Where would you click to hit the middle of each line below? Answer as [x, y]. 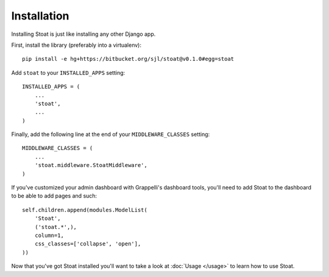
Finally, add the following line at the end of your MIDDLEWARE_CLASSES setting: [111, 134]
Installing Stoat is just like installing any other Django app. [83, 34]
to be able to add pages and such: [54, 196]
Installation [40, 16]
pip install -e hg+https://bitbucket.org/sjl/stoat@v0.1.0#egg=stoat [128, 59]
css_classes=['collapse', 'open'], [88, 244]
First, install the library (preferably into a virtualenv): [76, 45]
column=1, [49, 235]
